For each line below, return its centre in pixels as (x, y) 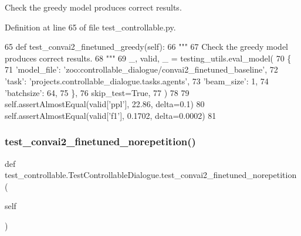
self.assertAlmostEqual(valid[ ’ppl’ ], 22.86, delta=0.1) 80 (105, 104)
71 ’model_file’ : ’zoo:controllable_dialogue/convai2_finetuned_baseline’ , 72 (141, 69)
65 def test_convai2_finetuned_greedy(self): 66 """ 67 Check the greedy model (147, 47)
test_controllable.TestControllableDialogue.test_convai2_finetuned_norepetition (151, 175)
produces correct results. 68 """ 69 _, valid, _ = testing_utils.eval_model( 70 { (148, 58)
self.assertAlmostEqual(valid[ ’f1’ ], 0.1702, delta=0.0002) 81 (111, 115)
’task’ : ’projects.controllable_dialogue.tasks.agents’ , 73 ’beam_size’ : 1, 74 (137, 81)
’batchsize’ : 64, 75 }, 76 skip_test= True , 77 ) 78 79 (97, 92)
